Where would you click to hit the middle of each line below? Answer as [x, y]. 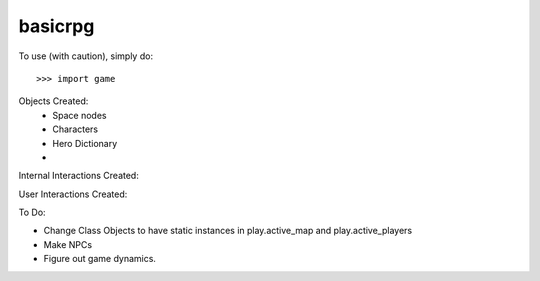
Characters [75, 129]
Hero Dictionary [85, 143]
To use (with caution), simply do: [86, 56]
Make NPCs [68, 244]
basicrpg [56, 26]
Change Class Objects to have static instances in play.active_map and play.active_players [228, 231]
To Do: [32, 212]
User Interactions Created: [73, 194]
